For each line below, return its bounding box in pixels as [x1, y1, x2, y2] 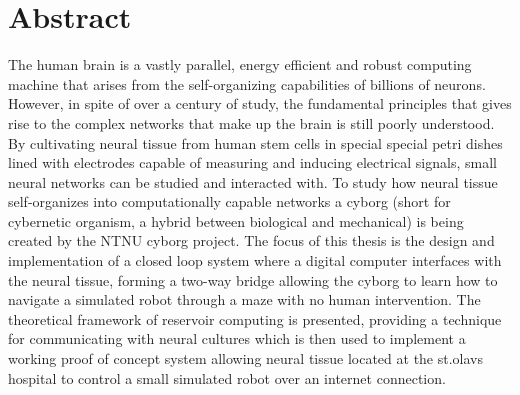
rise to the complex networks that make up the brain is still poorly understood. [8, 112, 495, 133]
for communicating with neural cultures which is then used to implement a [8, 328, 466, 349]
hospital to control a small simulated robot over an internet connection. [8, 367, 446, 388]
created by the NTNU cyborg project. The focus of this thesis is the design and [8, 230, 495, 251]
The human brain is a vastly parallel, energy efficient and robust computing [8, 54, 472, 75]
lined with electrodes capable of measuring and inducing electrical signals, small [8, 152, 497, 173]
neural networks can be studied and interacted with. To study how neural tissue [8, 171, 498, 192]
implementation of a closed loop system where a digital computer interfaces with [8, 250, 502, 271]
